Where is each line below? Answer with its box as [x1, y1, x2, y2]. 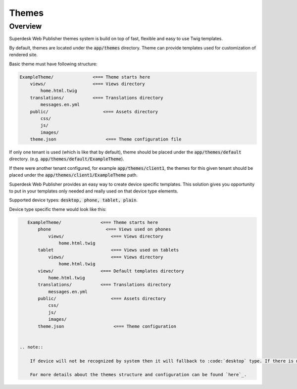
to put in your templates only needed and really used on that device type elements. [9, 188, 178, 194]
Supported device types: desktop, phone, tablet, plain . [9, 197, 138, 203]
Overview [9, 22, 42, 31]
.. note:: [19, 344, 44, 350]
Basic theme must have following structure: [9, 61, 98, 67]
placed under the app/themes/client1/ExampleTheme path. [9, 172, 138, 178]
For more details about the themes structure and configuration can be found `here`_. [30, 372, 247, 378]
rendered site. [9, 52, 38, 58]
